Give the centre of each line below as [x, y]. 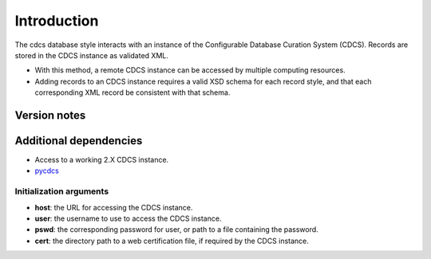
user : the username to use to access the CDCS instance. [128, 218]
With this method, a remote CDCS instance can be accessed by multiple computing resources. [190, 70]
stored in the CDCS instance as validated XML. [92, 55]
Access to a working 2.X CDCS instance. [102, 160]
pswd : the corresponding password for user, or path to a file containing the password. [176, 230]
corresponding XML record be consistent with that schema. [132, 92]
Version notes [50, 115]
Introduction [57, 21]
